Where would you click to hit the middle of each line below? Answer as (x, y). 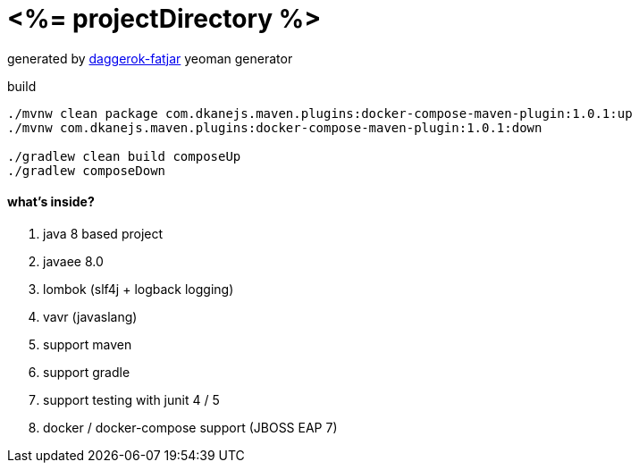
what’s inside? (51, 202)
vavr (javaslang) (90, 316)
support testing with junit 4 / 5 (131, 399)
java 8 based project (103, 233)
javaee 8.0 (73, 261)
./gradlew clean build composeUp (124, 156)
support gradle (87, 372)
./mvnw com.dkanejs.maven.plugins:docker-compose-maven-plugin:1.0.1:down (275, 127)
